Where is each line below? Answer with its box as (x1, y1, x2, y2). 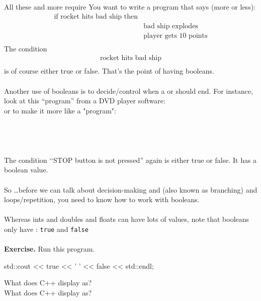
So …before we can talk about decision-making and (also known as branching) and (4, 184, 257, 195)
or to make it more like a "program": (4, 105, 116, 115)
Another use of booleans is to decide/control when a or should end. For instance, (4, 85, 253, 96)
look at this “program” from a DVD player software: (4, 95, 165, 106)
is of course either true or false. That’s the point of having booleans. (4, 66, 214, 76)
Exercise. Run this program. (4, 244, 95, 254)
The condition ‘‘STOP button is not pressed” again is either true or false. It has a (4, 154, 257, 165)
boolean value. (4, 164, 48, 175)
